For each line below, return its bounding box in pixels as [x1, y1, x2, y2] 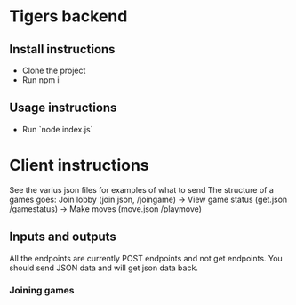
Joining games [9, 285, 75, 297]
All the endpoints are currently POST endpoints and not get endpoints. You [9, 253, 283, 263]
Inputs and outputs [9, 229, 117, 245]
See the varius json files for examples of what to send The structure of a [9, 184, 274, 195]
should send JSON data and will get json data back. [9, 262, 198, 273]
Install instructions [9, 42, 116, 57]
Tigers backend [9, 6, 128, 27]
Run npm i [21, 75, 60, 85]
